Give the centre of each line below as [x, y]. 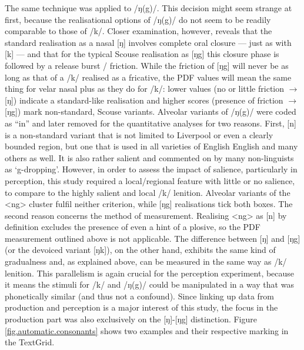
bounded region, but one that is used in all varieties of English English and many [151, 146]
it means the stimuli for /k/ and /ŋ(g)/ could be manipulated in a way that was [149, 284]
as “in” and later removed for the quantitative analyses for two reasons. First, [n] [151, 123]
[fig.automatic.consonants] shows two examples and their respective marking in [147, 330]
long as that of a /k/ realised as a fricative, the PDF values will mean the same [148, 77]
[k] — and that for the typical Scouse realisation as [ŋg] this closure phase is [142, 54]
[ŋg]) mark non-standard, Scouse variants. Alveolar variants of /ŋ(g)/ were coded [151, 111]
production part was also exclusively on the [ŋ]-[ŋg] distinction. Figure [131, 319]
